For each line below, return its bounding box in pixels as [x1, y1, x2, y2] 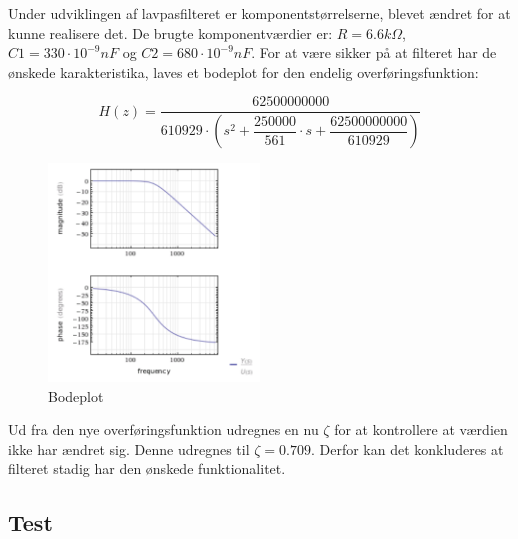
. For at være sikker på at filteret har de [251, 42, 497, 63]
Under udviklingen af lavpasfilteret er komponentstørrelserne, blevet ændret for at [8, 3, 511, 23]
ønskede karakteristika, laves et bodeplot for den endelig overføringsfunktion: [8, 61, 479, 82]
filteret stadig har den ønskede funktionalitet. [8, 458, 286, 479]
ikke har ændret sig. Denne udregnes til [8, 438, 250, 459]
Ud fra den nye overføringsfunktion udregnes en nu [8, 419, 319, 440]
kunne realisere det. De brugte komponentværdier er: [8, 22, 333, 43]
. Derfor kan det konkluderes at [310, 438, 504, 459]
